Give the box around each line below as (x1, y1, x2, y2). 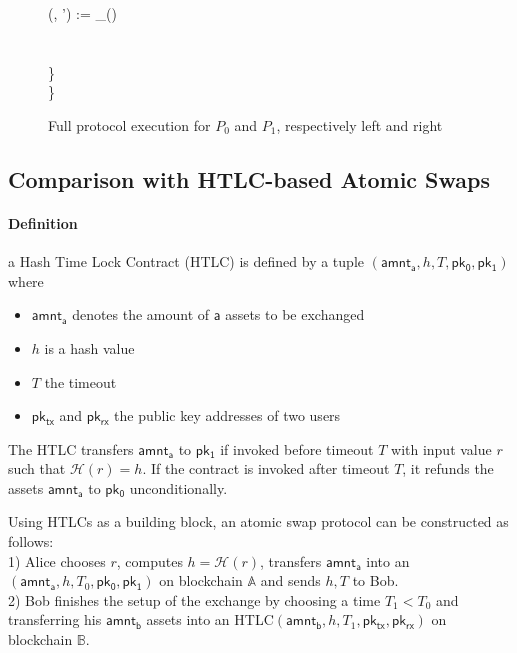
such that (8, 458, 66, 479)
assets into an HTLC (146, 609, 274, 630)
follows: (8, 531, 54, 552)
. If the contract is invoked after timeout (142, 458, 390, 479)
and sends (260, 570, 321, 591)
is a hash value (44, 337, 135, 358)
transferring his (8, 609, 102, 630)
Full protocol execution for (48, 114, 211, 135)
